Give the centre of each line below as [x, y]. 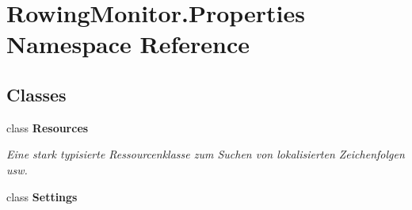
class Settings [42, 196]
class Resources [48, 127]
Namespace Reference [128, 44]
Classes [36, 94]
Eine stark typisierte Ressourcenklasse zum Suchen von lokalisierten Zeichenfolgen [206, 154]
